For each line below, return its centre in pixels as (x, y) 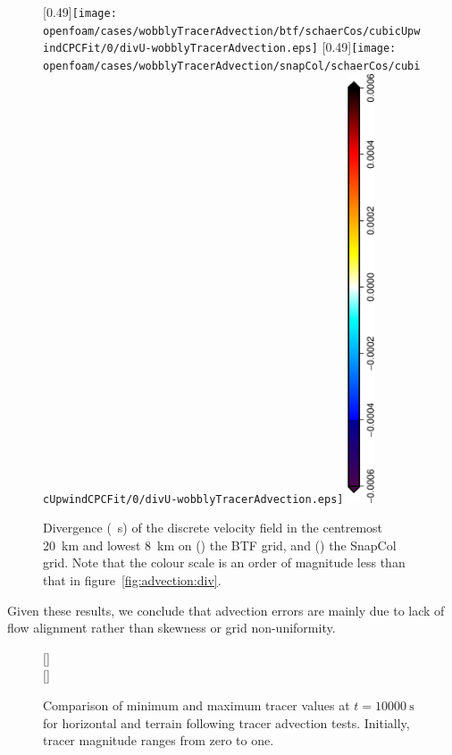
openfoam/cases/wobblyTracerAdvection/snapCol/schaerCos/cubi (232, 66)
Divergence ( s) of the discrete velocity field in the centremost (213, 528)
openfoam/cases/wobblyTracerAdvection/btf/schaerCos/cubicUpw (232, 31)
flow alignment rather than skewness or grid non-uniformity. (172, 628)
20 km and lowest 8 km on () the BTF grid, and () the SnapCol (220, 545)
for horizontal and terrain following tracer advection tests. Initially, (226, 722)
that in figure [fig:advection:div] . (132, 580)
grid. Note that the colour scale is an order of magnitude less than (224, 562)
